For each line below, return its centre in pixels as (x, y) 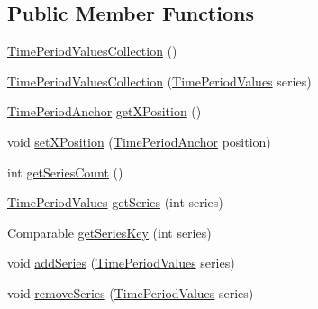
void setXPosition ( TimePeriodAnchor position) (139, 141)
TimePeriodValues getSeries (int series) (115, 202)
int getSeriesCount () (65, 172)
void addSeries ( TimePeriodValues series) (121, 263)
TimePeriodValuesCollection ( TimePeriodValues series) (159, 81)
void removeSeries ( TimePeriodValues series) (131, 292)
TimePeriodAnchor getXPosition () (104, 111)
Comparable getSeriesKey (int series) (109, 232)
